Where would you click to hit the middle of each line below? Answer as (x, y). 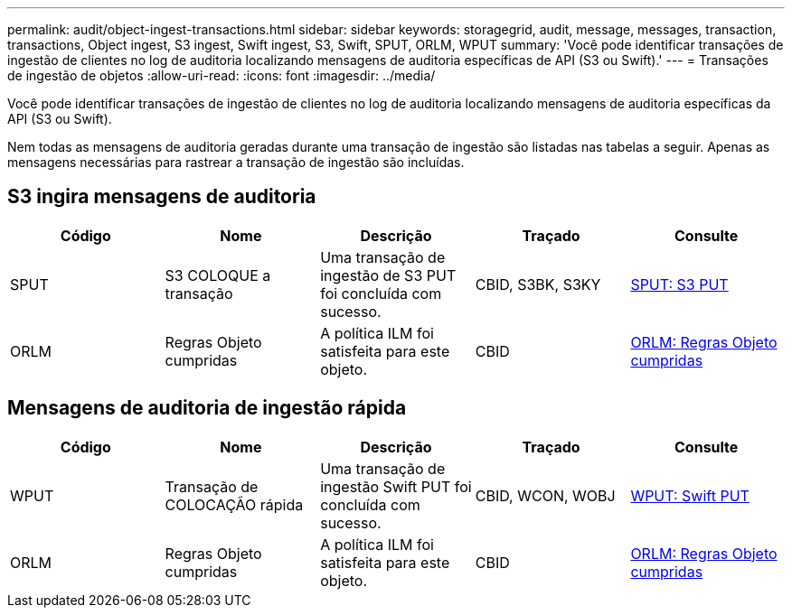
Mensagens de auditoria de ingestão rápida (207, 408)
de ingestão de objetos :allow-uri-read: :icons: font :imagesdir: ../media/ (222, 75)
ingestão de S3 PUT (388, 275)
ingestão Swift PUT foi (396, 486)
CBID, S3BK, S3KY (538, 284)
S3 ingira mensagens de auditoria (162, 197)
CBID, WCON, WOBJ (545, 495)
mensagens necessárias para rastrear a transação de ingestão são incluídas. (236, 162)
